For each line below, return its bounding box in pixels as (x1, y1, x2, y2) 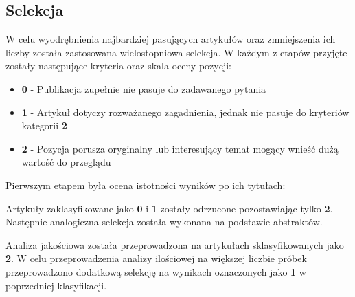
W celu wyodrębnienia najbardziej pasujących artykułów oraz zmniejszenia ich (5, 32, 336, 46)
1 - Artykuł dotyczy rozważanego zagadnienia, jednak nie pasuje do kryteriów (21, 104, 350, 119)
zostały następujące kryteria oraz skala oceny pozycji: (5, 58, 231, 73)
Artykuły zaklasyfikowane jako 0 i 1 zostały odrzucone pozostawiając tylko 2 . (5, 201, 333, 215)
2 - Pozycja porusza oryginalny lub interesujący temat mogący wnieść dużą (21, 141, 339, 155)
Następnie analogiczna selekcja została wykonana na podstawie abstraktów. (5, 214, 323, 229)
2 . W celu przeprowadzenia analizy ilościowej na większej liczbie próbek (5, 251, 307, 265)
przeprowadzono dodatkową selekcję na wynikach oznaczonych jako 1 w (5, 264, 306, 278)
